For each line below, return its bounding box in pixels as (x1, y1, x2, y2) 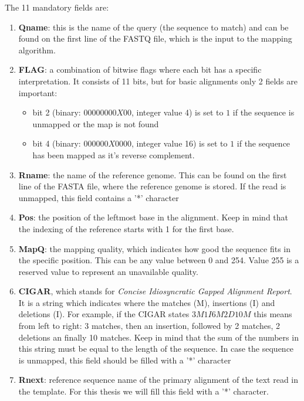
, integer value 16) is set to (131, 137, 228, 149)
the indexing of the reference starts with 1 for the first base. (18, 222, 234, 235)
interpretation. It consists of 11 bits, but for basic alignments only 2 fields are (18, 74, 298, 87)
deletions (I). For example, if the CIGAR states (18, 308, 190, 320)
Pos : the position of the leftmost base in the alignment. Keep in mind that (18, 211, 289, 223)
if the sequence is (232, 106, 295, 118)
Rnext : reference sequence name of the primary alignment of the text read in (18, 373, 299, 386)
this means (254, 308, 292, 320)
